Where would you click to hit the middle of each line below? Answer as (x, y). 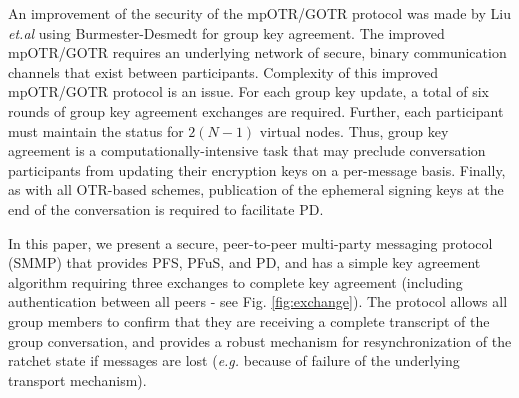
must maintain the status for (96, 130)
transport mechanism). (77, 379)
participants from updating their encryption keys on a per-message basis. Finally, (257, 169)
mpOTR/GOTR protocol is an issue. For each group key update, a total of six (248, 91)
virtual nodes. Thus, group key (354, 130)
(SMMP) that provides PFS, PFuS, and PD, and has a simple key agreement (244, 262)
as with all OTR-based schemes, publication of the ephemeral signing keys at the (256, 189)
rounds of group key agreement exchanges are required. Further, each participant (256, 110)
